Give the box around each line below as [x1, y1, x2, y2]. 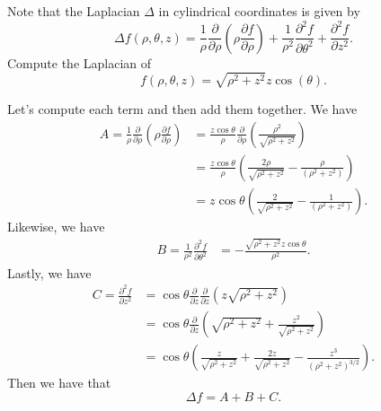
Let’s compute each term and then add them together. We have [7, 100, 358, 118]
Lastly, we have [7, 263, 92, 282]
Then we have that [7, 373, 111, 392]
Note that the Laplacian [7, 2, 140, 20]
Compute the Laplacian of [7, 53, 152, 72]
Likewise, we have [7, 217, 105, 236]
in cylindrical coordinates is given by [158, 2, 360, 20]
